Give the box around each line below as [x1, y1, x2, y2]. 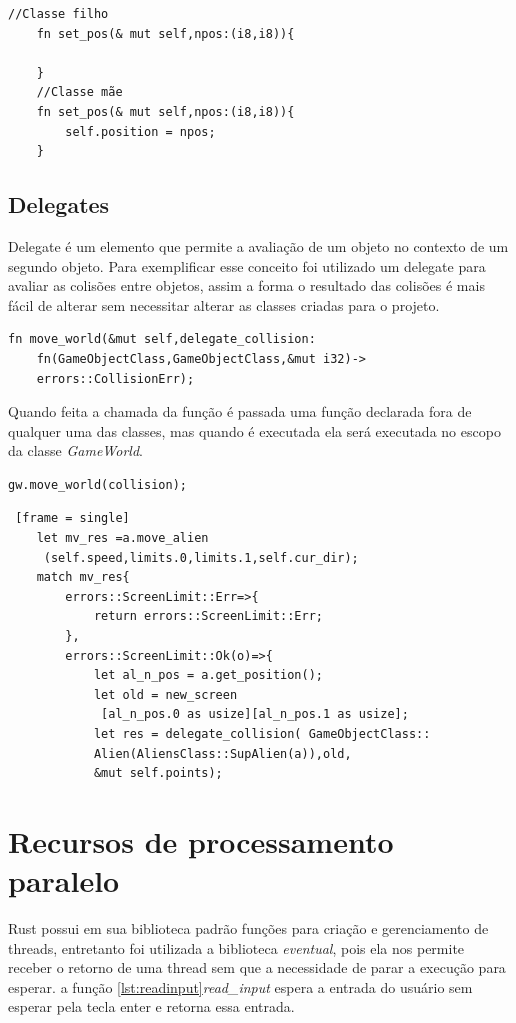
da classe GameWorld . [8, 440, 143, 461]
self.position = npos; [65, 124, 216, 139]
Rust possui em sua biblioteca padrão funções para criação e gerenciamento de [8, 918, 489, 939]
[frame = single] [15, 511, 130, 526]
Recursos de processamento [8, 820, 394, 861]
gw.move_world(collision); [8, 477, 187, 492]
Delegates [8, 189, 110, 220]
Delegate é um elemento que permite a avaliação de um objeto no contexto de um [8, 235, 509, 256]
